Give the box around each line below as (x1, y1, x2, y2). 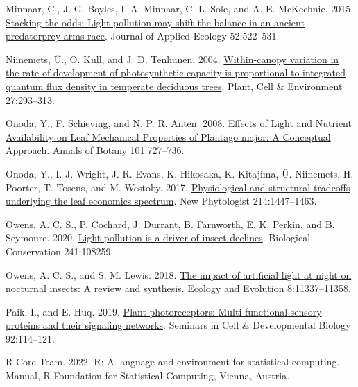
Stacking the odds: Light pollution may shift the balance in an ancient (6, 15, 305, 29)
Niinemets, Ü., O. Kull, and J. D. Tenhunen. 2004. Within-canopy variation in (6, 51, 339, 66)
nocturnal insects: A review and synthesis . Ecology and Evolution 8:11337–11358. (6, 281, 351, 295)
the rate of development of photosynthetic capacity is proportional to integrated (6, 65, 346, 80)
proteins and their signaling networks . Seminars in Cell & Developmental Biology (6, 318, 351, 332)
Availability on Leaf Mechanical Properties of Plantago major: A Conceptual (6, 129, 331, 144)
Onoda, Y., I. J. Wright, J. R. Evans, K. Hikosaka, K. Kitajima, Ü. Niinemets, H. (6, 166, 354, 180)
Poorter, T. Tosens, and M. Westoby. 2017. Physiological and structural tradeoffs (6, 180, 350, 194)
